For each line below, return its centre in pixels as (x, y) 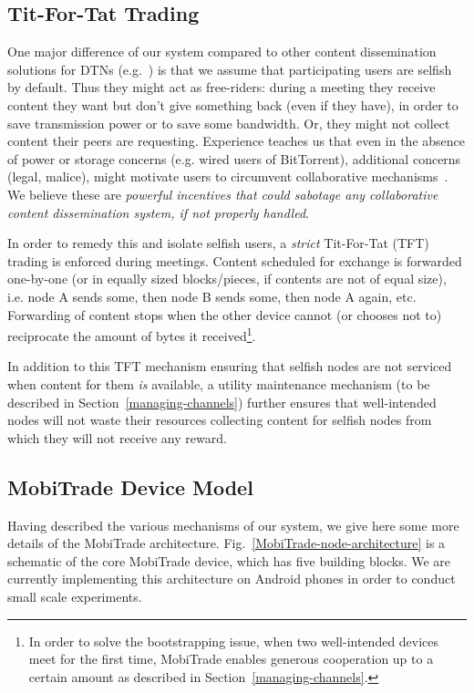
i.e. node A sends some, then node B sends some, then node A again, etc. (212, 296)
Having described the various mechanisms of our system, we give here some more (233, 525)
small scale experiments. (75, 596)
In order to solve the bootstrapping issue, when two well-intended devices (234, 641)
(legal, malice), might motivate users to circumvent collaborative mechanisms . (228, 176)
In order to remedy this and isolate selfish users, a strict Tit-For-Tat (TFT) (218, 243)
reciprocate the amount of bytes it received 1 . (132, 334)
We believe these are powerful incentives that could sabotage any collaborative (223, 194)
